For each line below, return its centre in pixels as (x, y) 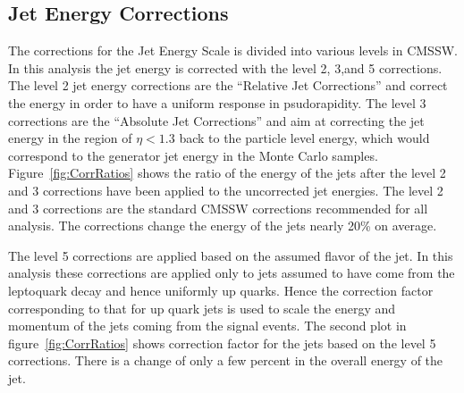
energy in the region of (70, 138)
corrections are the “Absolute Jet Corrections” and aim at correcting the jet (216, 120)
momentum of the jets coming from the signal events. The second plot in (207, 326)
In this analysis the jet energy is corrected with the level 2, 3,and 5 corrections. (225, 67)
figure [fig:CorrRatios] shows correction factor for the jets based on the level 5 (222, 343)
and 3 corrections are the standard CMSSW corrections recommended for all (218, 208)
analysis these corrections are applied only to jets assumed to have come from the (232, 273)
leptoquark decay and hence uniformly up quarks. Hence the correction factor (221, 290)
